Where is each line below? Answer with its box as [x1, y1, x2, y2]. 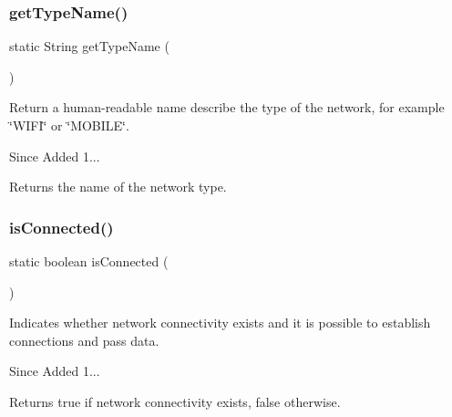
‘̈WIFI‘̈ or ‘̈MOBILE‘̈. [9, 116, 129, 134]
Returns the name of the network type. [9, 177, 227, 196]
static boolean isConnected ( [9, 252, 169, 270]
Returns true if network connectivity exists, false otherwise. [9, 391, 341, 411]
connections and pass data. [9, 330, 159, 349]
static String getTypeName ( [9, 36, 169, 56]
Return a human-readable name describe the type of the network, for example [9, 98, 445, 117]
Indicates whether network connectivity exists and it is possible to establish [9, 313, 431, 332]
